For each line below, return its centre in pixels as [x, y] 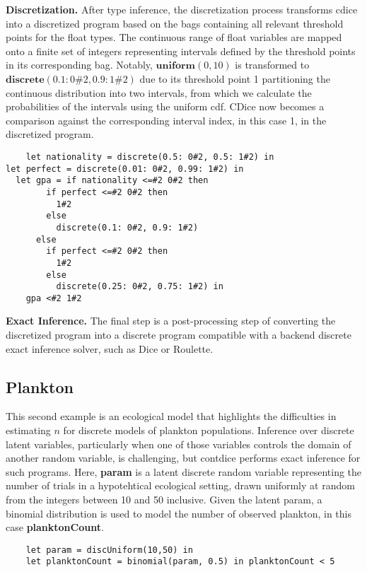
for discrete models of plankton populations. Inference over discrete [209, 430]
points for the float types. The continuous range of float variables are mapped [174, 37]
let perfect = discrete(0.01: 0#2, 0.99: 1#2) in [125, 169]
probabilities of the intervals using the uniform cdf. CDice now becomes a [165, 106]
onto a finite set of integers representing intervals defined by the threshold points [181, 51]
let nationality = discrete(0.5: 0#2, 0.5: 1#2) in [150, 157]
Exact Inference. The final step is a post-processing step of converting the [171, 321]
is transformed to [272, 65]
